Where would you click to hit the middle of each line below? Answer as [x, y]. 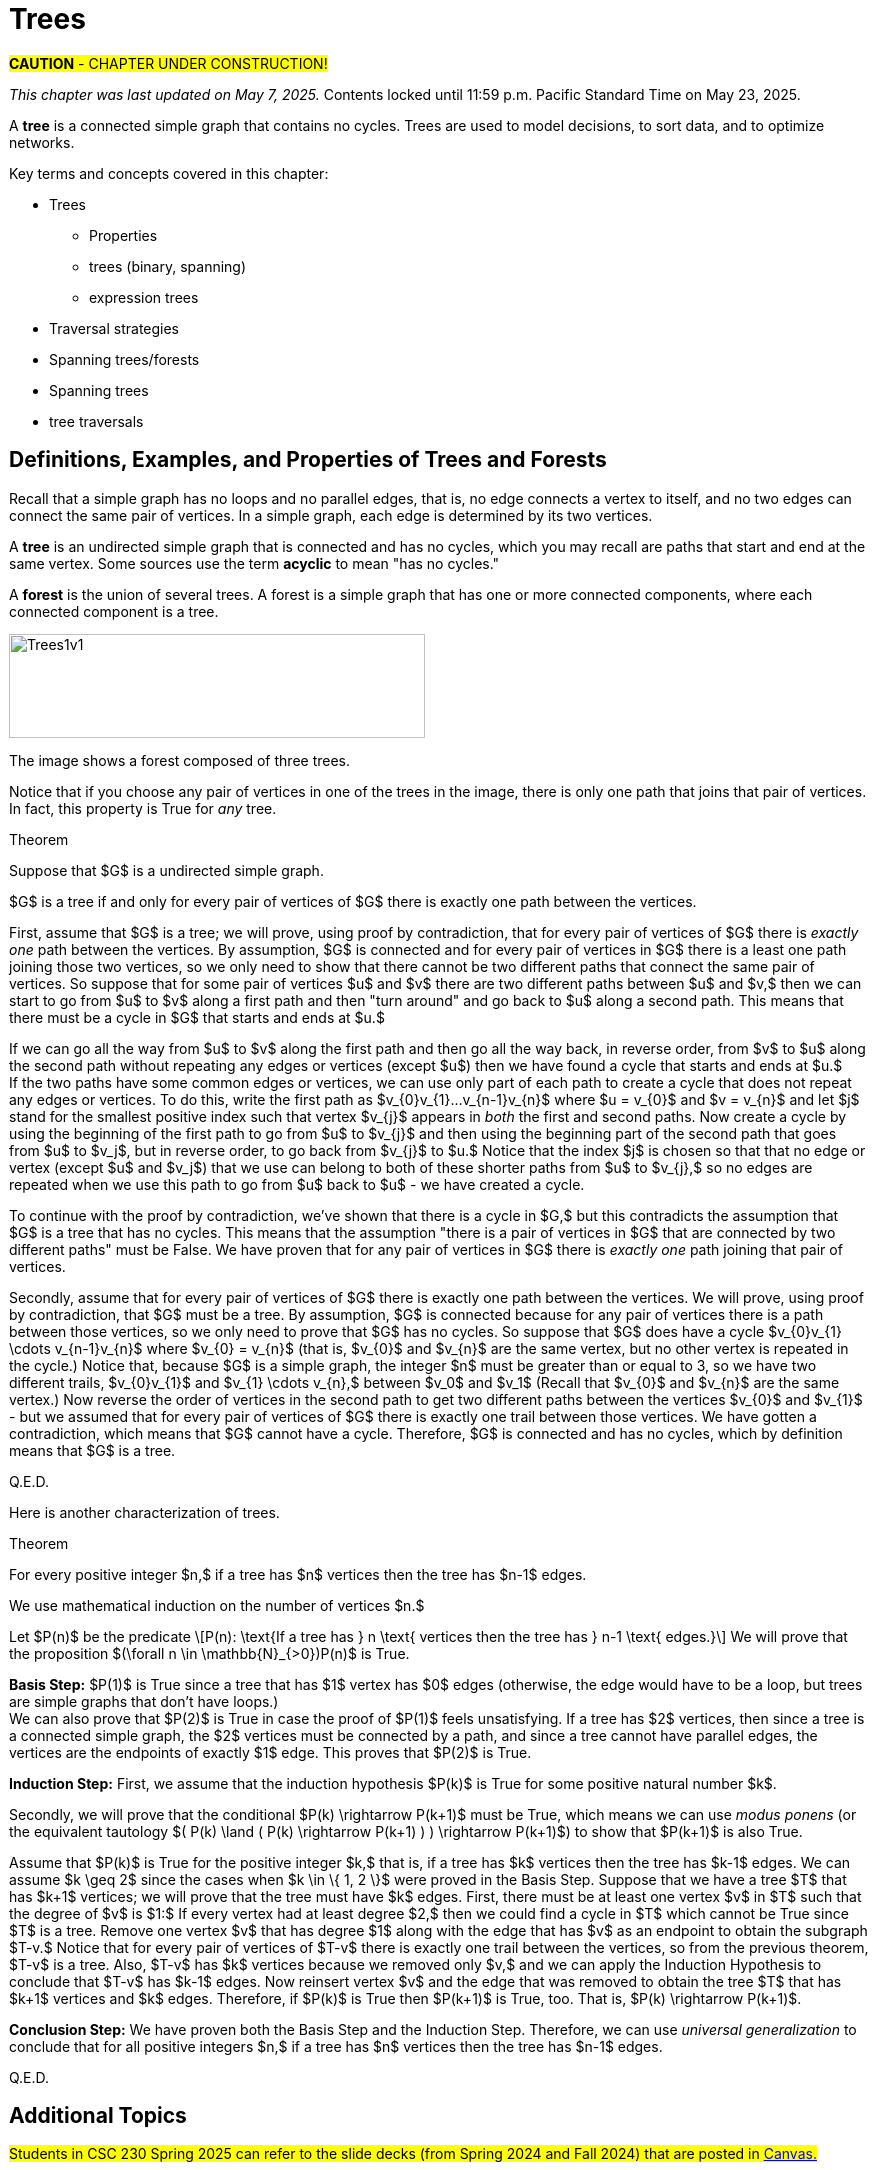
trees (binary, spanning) [168, 266]
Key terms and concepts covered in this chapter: [169, 173]
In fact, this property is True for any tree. [143, 808]
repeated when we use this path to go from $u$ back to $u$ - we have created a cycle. [297, 1184]
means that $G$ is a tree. [92, 1450]
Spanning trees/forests [124, 359]
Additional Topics [98, 2116]
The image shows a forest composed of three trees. [180, 760]
